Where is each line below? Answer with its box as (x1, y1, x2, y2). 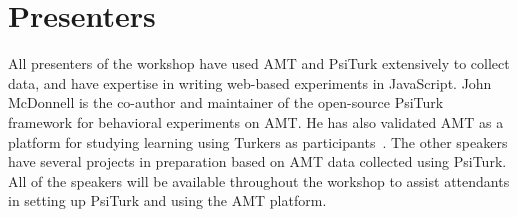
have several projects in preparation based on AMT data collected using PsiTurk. (8, 151, 507, 172)
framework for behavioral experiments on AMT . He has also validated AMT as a (8, 111, 504, 132)
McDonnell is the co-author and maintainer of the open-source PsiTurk (8, 92, 444, 113)
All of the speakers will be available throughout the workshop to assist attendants (8, 170, 510, 191)
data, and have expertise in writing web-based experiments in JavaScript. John (8, 72, 492, 93)
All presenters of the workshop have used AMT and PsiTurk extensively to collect (8, 53, 510, 74)
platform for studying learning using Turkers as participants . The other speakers (8, 131, 508, 152)
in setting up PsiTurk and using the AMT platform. (8, 190, 327, 211)
